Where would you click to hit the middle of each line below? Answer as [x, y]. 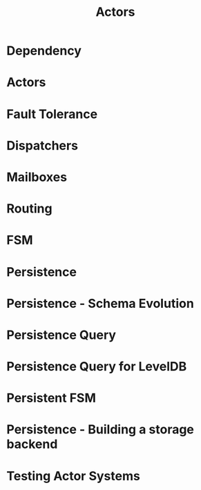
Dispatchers [42, 145]
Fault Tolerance [52, 114]
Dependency [44, 51]
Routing [29, 209]
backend [32, 444]
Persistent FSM [51, 398]
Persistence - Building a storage [100, 430]
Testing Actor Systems [74, 476]
